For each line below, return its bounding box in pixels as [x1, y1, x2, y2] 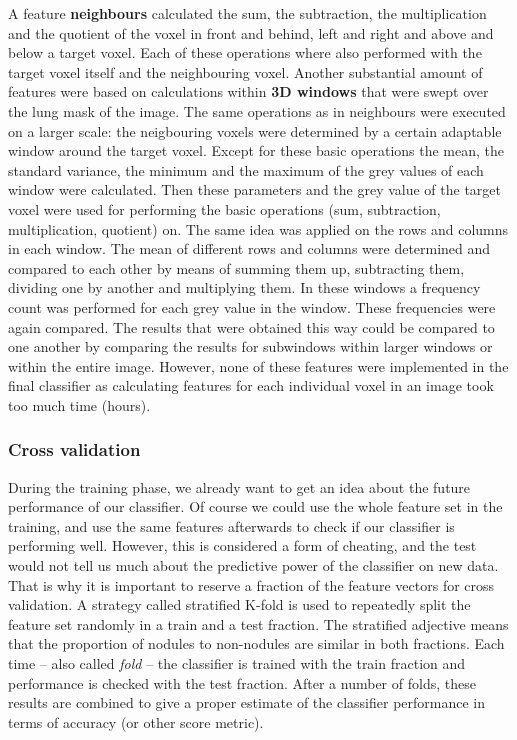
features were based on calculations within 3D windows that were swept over [8, 81, 489, 102]
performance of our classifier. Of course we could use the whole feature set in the [8, 496, 503, 517]
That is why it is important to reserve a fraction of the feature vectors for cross [8, 574, 495, 595]
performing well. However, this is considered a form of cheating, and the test [8, 535, 477, 556]
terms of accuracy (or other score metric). [8, 711, 264, 732]
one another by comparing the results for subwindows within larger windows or [8, 336, 493, 357]
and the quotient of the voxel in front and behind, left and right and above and [8, 22, 494, 43]
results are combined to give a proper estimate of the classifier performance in [8, 692, 486, 713]
